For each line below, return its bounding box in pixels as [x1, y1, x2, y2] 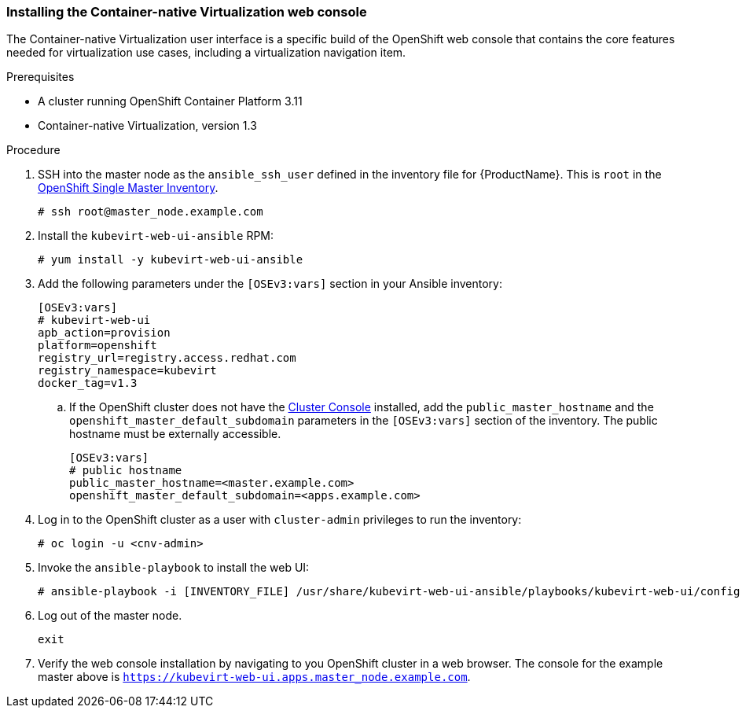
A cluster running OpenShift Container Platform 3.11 [38, 94, 303, 109]
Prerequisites [6, 70, 75, 84]
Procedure [6, 143, 61, 157]
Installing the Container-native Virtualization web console [6, 4, 367, 20]
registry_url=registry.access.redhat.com [38, 351, 296, 365]
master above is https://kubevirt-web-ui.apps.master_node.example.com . [38, 670, 471, 684]
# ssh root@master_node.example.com [38, 205, 263, 219]
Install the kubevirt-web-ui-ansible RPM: [38, 229, 274, 243]
